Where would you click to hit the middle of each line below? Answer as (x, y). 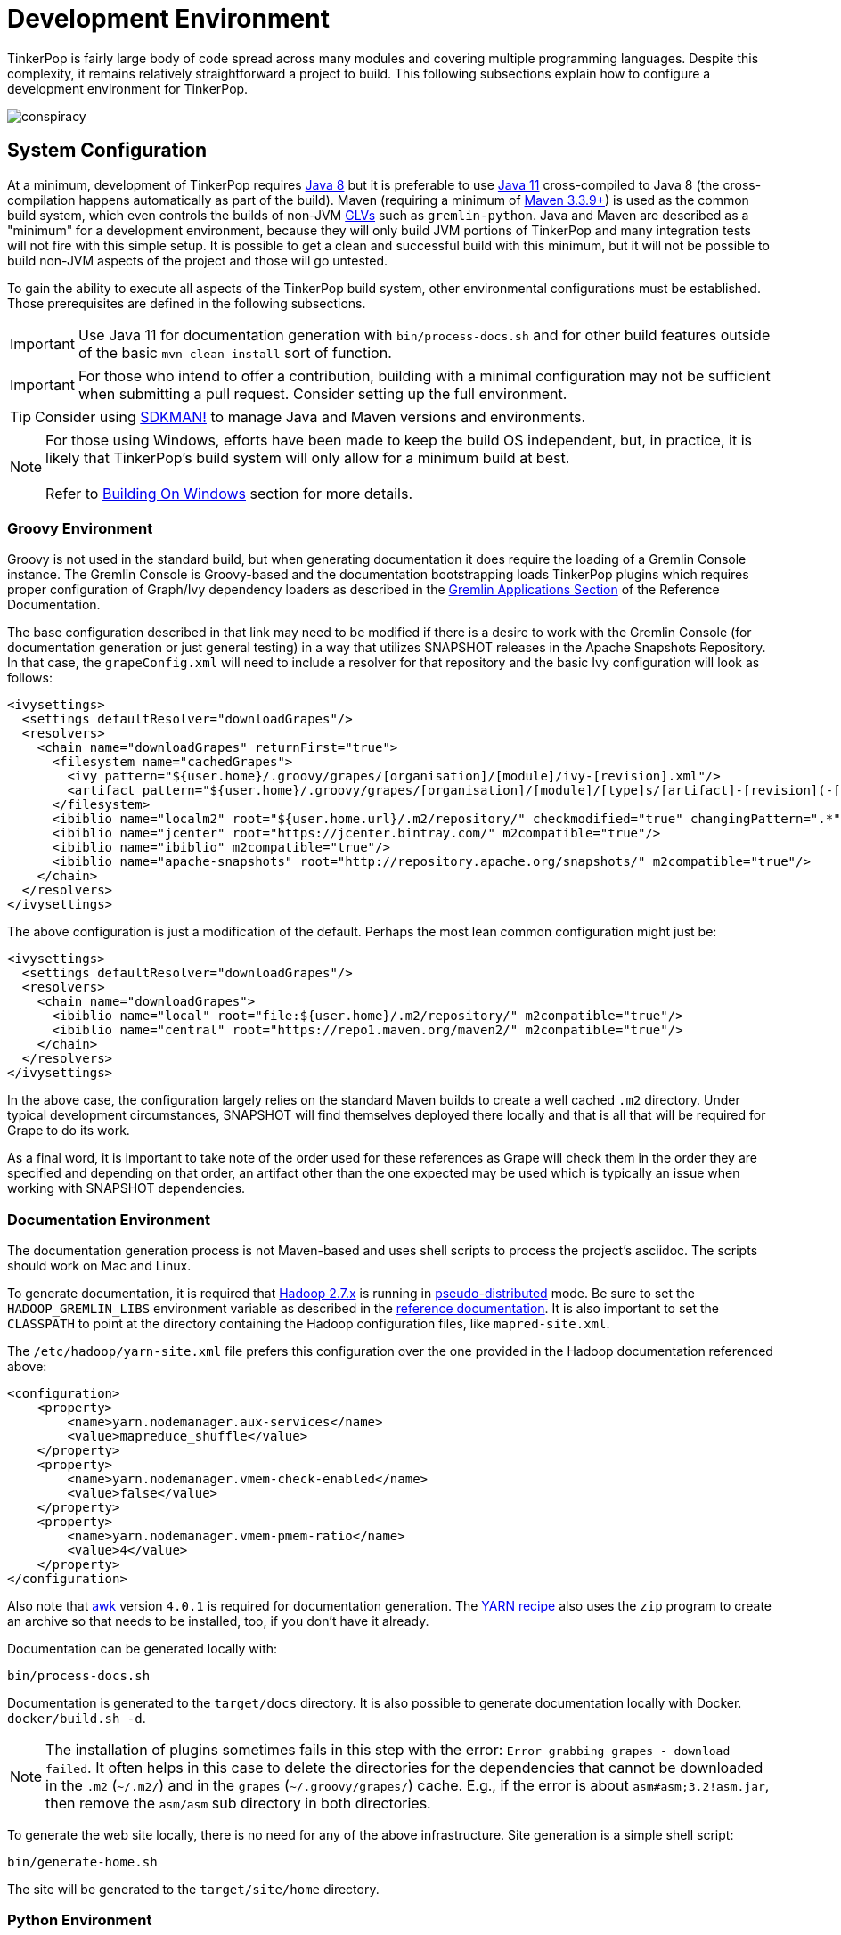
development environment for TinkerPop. (128, 88)
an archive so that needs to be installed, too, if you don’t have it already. (218, 1621)
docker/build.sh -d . (77, 1719)
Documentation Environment (109, 1219)
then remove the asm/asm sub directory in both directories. (238, 1804)
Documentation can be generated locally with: (143, 1649)
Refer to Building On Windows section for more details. (229, 493)
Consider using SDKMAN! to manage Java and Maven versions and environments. (310, 416)
